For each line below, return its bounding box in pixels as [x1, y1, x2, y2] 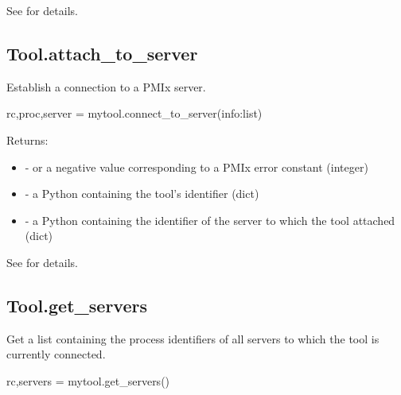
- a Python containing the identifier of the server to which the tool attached [25, 211, 395, 228]
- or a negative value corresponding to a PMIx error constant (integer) [25, 158, 368, 175]
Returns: [6, 131, 49, 148]
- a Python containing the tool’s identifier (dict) [25, 185, 259, 202]
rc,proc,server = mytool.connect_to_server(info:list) [6, 105, 263, 122]
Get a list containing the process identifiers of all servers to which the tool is [6, 330, 380, 347]
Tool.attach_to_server [6, 41, 198, 65]
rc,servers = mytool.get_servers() [6, 372, 170, 389]
